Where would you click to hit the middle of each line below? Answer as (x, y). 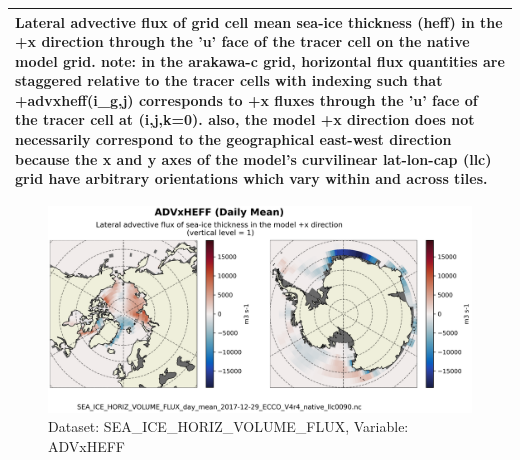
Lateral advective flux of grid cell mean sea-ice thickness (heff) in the (259, 21)
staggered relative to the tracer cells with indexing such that (229, 80)
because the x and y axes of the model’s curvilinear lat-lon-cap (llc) (253, 158)
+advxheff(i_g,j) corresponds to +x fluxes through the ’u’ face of (246, 99)
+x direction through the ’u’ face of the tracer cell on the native (242, 41)
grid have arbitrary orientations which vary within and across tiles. (251, 178)
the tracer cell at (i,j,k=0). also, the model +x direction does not (245, 119)
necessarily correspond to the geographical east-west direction (233, 139)
